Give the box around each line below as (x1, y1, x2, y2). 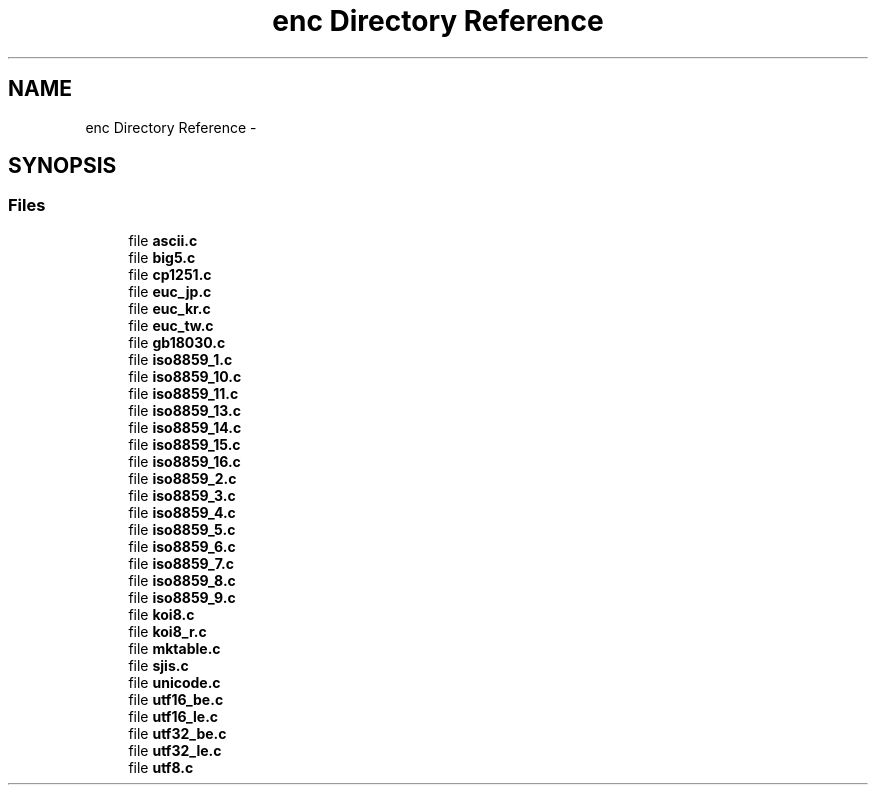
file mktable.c (128, 639, 221, 657)
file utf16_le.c (128, 707, 219, 725)
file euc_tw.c (128, 316, 214, 334)
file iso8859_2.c (128, 469, 237, 487)
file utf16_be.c (128, 690, 224, 708)
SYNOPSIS (8, 153, 117, 179)
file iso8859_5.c (128, 520, 236, 538)
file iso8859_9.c (128, 588, 236, 606)
